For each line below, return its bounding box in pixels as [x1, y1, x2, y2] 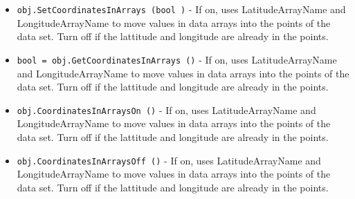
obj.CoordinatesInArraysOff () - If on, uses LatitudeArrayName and [17, 153, 321, 167]
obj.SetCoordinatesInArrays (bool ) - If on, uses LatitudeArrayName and [17, 2, 346, 16]
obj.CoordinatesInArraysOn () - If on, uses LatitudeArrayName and [17, 102, 316, 117]
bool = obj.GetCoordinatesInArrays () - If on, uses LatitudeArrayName [17, 52, 337, 66]
